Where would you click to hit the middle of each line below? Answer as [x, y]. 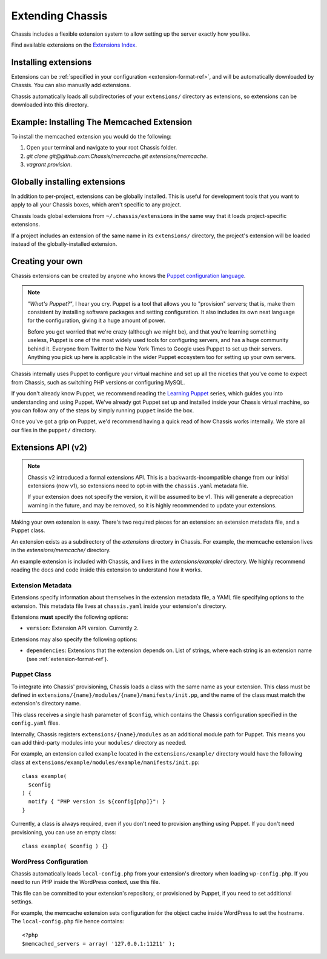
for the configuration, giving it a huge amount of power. [97, 320]
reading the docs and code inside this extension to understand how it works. [107, 570]
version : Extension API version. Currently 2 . [83, 628]
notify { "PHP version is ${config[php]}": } [97, 802]
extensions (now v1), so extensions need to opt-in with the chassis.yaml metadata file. [138, 486]
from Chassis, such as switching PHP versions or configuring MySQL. [98, 382]
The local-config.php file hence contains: [68, 921]
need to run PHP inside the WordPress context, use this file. [86, 882]
